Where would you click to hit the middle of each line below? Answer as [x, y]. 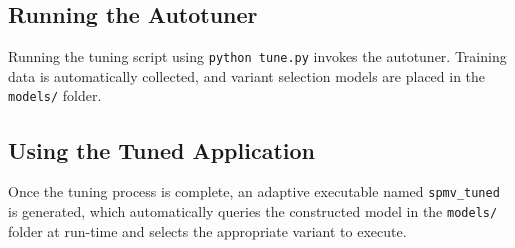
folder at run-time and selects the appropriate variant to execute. [207, 230]
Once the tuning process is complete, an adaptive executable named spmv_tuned [254, 191]
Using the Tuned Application [161, 149]
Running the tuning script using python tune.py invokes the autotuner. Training [257, 56]
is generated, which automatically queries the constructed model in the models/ [253, 210]
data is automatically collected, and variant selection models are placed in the [247, 75]
